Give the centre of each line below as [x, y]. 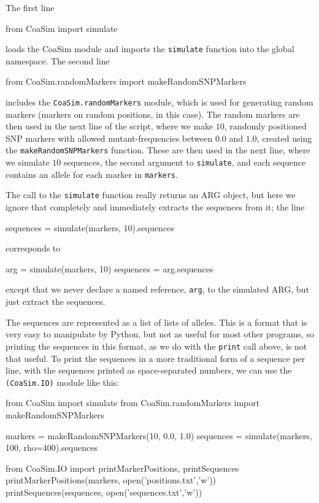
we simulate [28, 162]
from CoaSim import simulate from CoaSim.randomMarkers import [133, 403]
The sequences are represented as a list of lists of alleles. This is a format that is [156, 322]
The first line [30, 7]
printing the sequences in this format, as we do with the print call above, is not [156, 346]
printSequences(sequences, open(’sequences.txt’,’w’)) [104, 492]
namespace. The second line [58, 60]
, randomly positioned [265, 126]
